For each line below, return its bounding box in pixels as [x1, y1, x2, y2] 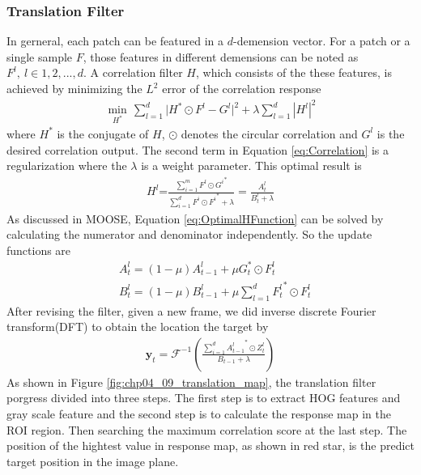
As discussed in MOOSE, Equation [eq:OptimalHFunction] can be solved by [6, 210, 384, 227]
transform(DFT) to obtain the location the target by [6, 318, 269, 335]
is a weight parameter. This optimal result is [141, 157, 362, 174]
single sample [6, 48, 73, 65]
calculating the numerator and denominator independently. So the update [6, 226, 372, 243]
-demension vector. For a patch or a [233, 32, 410, 49]
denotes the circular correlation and [181, 125, 358, 142]
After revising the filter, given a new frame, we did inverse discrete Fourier [6, 302, 376, 319]
